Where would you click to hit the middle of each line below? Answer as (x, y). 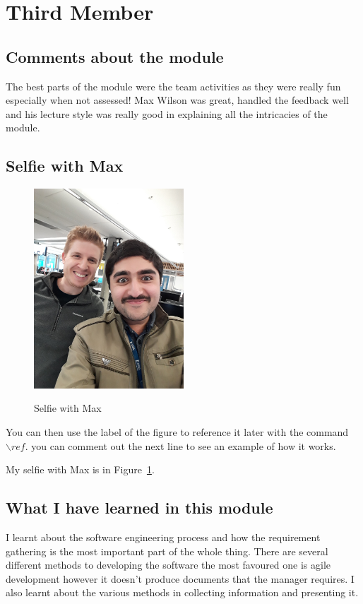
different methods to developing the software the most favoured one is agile (168, 565)
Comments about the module (115, 56)
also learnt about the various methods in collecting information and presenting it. (182, 592)
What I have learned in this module (139, 508)
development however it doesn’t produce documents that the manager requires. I (180, 578)
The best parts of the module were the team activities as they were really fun (173, 86)
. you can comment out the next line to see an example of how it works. (180, 445)
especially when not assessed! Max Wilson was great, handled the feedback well (177, 100)
